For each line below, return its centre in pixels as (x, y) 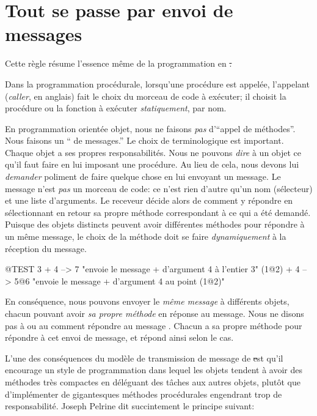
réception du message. (46, 248)
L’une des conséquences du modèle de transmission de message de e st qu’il (144, 358)
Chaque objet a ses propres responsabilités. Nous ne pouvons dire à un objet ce (153, 152)
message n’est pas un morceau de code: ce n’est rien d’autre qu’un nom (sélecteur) (159, 188)
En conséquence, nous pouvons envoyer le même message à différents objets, (147, 301)
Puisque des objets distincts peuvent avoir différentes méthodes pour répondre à (155, 224)
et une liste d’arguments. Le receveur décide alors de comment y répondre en (149, 200)
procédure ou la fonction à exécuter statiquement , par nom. (116, 108)
